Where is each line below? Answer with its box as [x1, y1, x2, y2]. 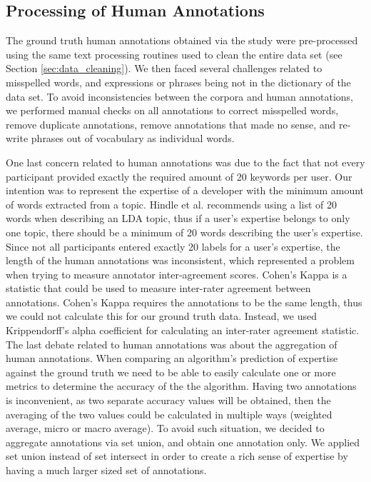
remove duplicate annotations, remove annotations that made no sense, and [6, 116, 336, 131]
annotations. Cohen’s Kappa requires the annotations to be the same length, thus [6, 294, 362, 309]
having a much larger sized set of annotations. [6, 463, 207, 478]
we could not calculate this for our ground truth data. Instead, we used [6, 308, 317, 323]
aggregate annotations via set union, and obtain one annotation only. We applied [6, 434, 360, 449]
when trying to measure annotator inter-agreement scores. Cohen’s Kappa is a [6, 266, 347, 281]
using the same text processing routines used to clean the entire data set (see [6, 46, 342, 61]
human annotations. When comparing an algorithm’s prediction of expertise [6, 351, 338, 366]
